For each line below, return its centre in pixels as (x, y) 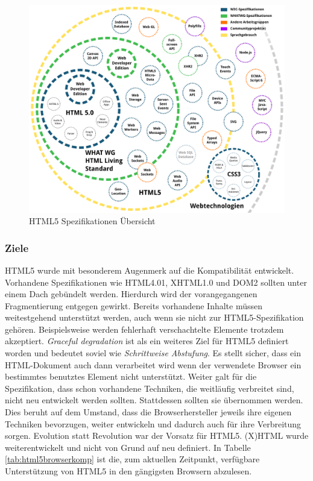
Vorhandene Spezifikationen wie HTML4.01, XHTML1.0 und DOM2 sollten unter (156, 282)
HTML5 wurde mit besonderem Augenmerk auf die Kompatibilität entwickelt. (150, 270)
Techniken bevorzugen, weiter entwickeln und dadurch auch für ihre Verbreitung (153, 423)
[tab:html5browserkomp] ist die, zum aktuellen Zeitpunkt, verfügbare (132, 459)
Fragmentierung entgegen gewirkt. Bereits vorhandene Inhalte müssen (134, 305)
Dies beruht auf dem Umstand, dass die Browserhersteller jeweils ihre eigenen (148, 412)
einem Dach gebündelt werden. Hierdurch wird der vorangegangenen (131, 294)
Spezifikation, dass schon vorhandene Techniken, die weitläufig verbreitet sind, (150, 388)
